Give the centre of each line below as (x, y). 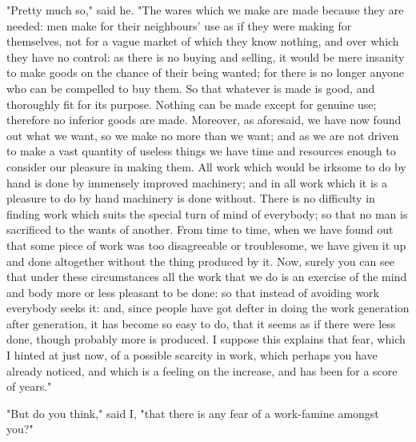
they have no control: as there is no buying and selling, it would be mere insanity (206, 56)
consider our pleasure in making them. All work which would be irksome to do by (206, 166)
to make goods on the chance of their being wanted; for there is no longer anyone (205, 72)
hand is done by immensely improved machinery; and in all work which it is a (197, 182)
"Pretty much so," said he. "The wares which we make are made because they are (205, 10)
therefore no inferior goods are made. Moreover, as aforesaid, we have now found (204, 120)
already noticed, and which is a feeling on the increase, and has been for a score (202, 370)
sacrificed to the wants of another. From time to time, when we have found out (200, 229)
